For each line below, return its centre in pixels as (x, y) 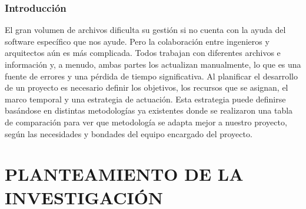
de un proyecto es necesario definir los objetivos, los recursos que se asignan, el (147, 87)
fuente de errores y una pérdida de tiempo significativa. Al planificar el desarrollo (151, 76)
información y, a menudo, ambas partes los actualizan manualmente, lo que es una (153, 64)
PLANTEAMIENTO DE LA (124, 174)
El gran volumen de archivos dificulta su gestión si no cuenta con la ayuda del (145, 30)
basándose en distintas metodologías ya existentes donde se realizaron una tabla (149, 110)
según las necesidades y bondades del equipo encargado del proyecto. (129, 133)
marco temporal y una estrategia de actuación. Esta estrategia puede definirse (145, 99)
